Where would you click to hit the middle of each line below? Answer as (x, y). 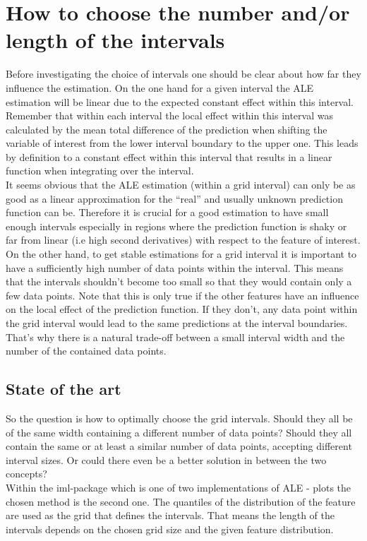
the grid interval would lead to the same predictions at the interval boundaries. (177, 323)
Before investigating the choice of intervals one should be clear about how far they (183, 74)
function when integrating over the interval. (100, 171)
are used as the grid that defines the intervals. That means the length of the (170, 515)
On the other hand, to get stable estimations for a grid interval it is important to (181, 254)
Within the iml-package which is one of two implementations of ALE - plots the (179, 487)
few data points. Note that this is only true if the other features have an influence (182, 295)
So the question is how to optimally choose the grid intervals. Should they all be (179, 418)
